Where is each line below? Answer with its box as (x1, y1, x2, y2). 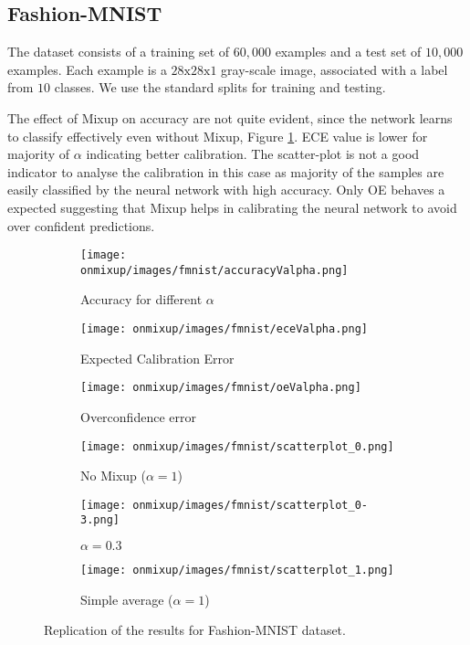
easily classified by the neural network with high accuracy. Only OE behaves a (7, 180, 445, 199)
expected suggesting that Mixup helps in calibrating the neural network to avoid (7, 197, 457, 217)
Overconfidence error (80, 407, 196, 426)
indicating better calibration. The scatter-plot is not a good (86, 144, 420, 164)
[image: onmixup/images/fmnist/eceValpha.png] (80, 322, 368, 336)
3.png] (80, 513, 120, 527)
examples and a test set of (275, 42, 422, 61)
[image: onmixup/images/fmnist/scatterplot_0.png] (80, 439, 394, 453)
